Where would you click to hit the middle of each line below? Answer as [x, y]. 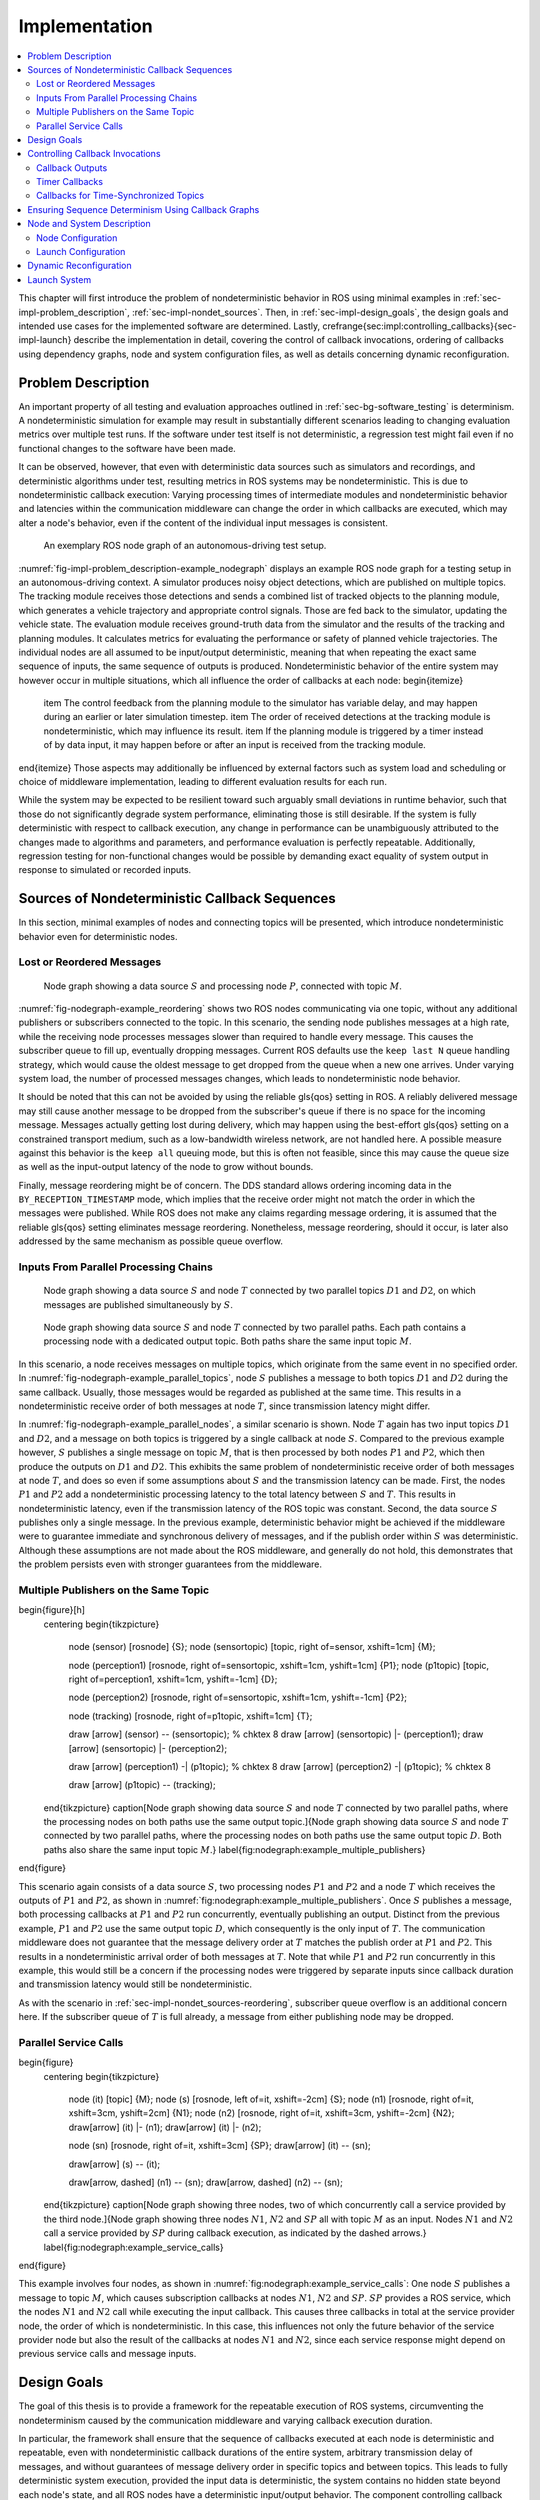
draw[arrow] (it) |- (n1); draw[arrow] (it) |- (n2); [165, 2127]
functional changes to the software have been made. [127, 448]
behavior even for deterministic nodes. [98, 936]
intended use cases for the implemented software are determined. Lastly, [169, 326]
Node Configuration [77, 237]
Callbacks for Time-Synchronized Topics [120, 196]
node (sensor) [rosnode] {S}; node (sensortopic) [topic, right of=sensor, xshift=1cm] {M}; [252, 1647]
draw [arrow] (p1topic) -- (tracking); [142, 1785]
